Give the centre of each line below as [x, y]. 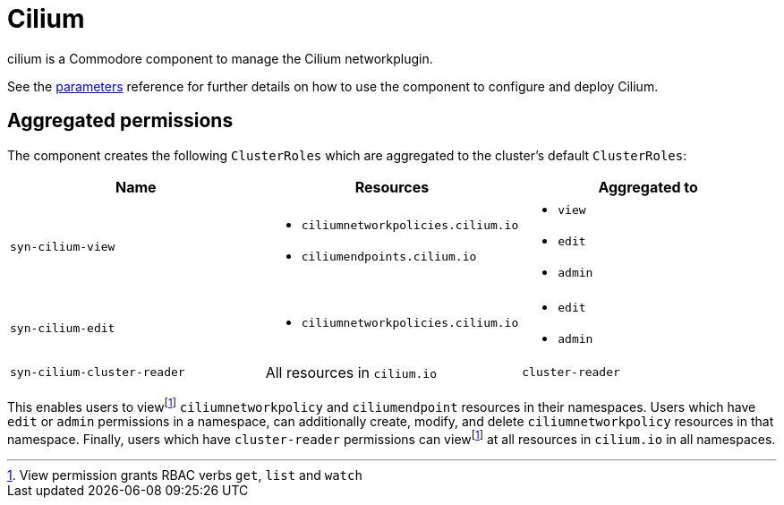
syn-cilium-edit [63, 329]
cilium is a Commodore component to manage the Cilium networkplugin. [220, 58]
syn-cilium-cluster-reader [98, 372]
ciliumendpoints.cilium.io [389, 257]
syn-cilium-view [63, 246]
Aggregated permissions [120, 121]
